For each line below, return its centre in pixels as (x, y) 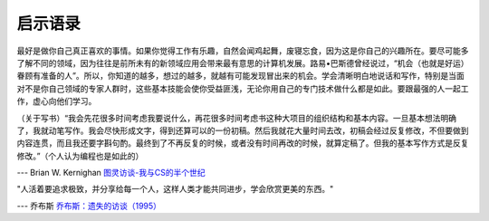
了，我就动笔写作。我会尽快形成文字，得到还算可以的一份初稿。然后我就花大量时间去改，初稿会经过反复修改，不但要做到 (243, 130)
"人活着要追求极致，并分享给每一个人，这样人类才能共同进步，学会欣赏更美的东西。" (175, 189)
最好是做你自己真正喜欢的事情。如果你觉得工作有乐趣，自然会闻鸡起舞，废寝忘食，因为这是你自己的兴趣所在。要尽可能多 (243, 51)
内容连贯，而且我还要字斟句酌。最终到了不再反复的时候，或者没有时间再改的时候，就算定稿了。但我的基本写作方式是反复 (243, 143)
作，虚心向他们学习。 (57, 101)
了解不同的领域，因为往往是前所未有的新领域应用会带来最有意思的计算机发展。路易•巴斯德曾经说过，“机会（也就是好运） (243, 62)
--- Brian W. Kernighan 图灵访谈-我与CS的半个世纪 (111, 173)
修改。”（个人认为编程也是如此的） (80, 156)
